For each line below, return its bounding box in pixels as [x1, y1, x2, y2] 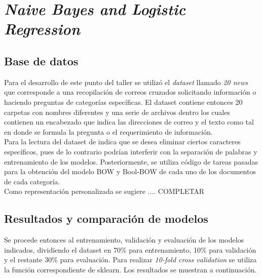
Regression [4, 18, 80, 39]
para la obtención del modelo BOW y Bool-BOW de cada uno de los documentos [4, 166, 256, 177]
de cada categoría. [4, 176, 60, 186]
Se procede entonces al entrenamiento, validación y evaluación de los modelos [4, 234, 244, 245]
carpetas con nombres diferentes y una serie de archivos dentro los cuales [4, 106, 230, 117]
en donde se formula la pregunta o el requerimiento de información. [4, 126, 213, 137]
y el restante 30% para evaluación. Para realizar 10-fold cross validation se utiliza [4, 254, 257, 265]
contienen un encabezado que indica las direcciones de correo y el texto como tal [4, 116, 254, 127]
